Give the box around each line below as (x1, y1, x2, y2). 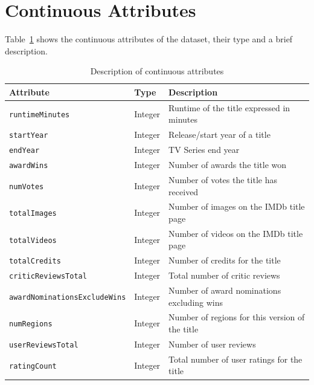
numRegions (9, 320, 53, 329)
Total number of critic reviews (168, 269, 280, 282)
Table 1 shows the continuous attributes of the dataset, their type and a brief (5, 33, 293, 45)
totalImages (9, 209, 57, 218)
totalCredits (9, 257, 61, 266)
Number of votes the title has (168, 173, 277, 186)
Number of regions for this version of (168, 311, 305, 323)
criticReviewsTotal (9, 272, 87, 281)
